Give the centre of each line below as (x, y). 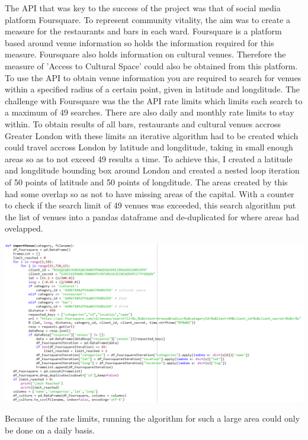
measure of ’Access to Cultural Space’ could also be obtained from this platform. (151, 65)
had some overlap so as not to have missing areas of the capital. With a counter (150, 193)
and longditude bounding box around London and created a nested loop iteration (152, 170)
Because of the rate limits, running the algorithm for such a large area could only (153, 418)
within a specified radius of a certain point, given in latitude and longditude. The (153, 89)
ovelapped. (24, 228)
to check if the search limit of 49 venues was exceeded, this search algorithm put (150, 205)
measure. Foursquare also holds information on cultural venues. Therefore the (145, 54)
